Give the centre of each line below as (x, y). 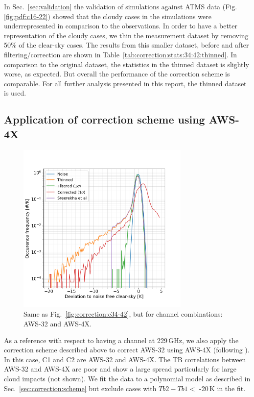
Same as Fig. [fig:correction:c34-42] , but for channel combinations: (123, 314)
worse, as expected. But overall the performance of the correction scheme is (117, 74)
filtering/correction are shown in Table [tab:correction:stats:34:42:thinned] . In (121, 54)
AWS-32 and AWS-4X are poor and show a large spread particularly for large (120, 369)
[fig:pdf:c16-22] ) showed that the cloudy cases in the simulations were (108, 16)
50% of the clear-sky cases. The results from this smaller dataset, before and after (127, 45)
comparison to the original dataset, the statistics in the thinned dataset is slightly (127, 64)
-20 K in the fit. (222, 388)
